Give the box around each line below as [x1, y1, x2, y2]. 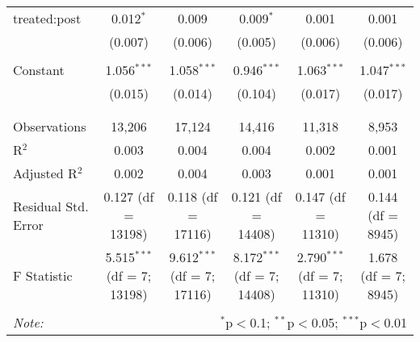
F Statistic [13, 266, 73, 285]
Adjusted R [13, 164, 78, 182]
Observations [13, 117, 86, 136]
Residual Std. [13, 196, 89, 215]
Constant [13, 60, 65, 79]
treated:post [13, 9, 82, 27]
